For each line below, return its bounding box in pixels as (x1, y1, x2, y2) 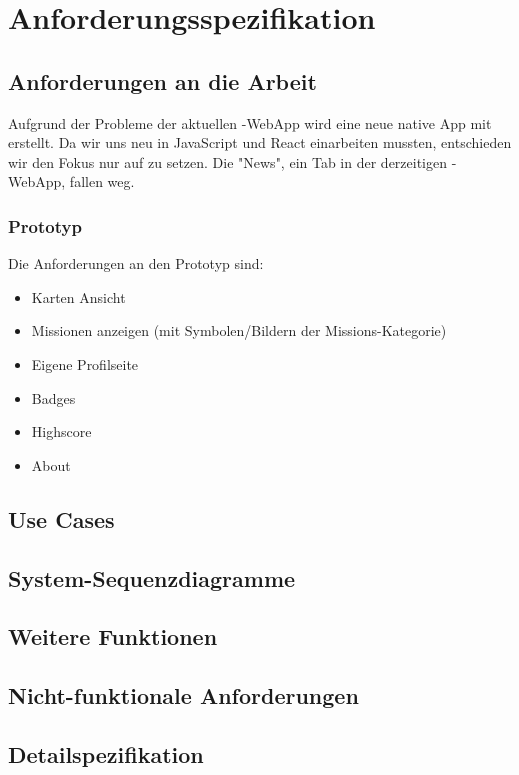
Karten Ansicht (31, 286, 126, 307)
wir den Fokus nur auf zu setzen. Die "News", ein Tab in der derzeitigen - (8, 151, 457, 172)
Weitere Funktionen (8, 621, 218, 652)
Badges (31, 387, 76, 408)
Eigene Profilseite (31, 353, 139, 374)
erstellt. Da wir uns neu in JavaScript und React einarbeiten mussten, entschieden (8, 132, 512, 153)
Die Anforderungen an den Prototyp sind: (8, 253, 264, 274)
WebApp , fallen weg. (8, 171, 135, 192)
